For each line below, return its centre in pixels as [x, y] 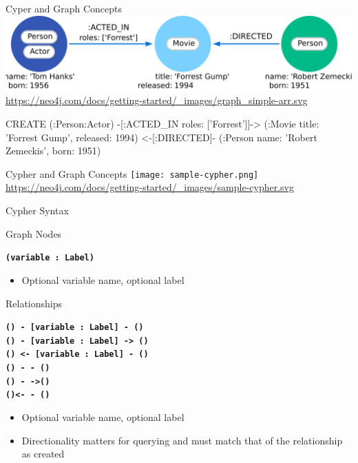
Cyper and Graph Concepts [64, 8]
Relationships [34, 303]
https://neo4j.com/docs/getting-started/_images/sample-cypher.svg [150, 187]
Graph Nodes [34, 233]
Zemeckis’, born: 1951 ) [53, 151]
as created [43, 454]
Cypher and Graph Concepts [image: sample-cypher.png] [132, 173]
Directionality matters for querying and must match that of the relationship [182, 440]
